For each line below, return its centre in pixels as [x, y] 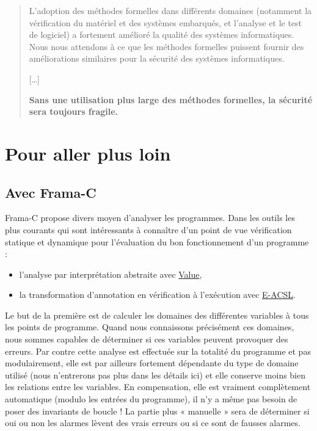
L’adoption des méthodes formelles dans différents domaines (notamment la [170, 10]
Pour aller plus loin [88, 153]
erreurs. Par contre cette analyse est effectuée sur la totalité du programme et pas [158, 351]
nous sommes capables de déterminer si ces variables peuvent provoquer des [147, 339]
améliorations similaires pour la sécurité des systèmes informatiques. [157, 58]
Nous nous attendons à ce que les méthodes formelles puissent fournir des [166, 46]
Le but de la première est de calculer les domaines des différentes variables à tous [157, 315]
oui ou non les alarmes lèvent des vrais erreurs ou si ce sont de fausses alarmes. [153, 423]
